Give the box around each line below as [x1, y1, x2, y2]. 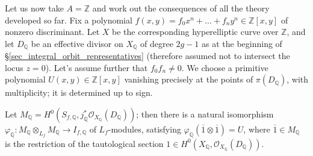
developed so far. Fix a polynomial [5, 13, 132, 26]
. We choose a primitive [181, 61, 268, 73]
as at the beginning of [202, 37, 282, 49]
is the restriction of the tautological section [5, 137, 164, 149]
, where [243, 123, 270, 136]
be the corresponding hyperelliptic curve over [112, 25, 279, 38]
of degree [140, 37, 173, 49]
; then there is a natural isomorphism [136, 108, 274, 120]
